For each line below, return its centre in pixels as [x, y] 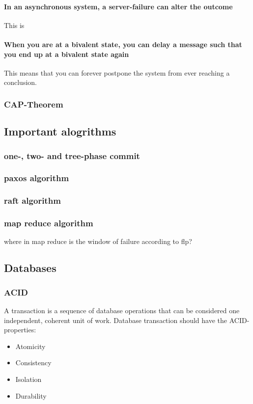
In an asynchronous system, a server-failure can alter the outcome [118, 6]
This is [14, 25]
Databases [30, 268]
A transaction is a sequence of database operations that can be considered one [122, 310]
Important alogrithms [60, 131]
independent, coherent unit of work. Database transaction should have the [116, 320]
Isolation [28, 379]
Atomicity [30, 346]
